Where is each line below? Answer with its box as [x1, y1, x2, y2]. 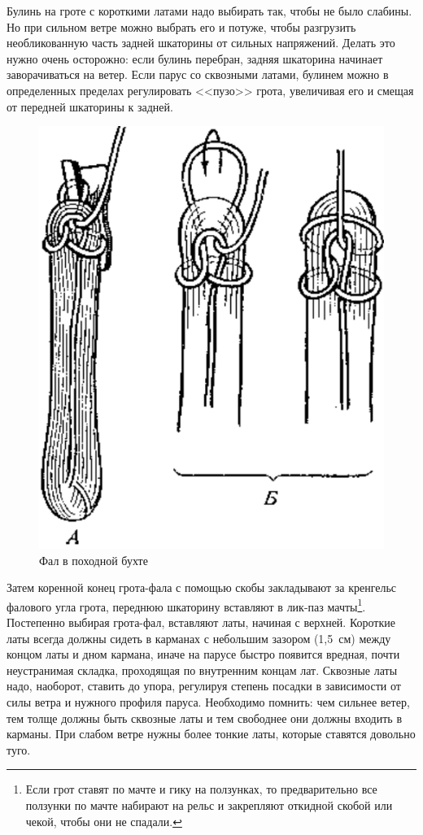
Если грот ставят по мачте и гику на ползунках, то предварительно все [25, 781, 377, 798]
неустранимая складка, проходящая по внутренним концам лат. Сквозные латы [7, 661, 398, 678]
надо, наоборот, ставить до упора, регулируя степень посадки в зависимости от [7, 677, 401, 694]
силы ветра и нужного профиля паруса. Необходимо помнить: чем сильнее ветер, [7, 693, 410, 710]
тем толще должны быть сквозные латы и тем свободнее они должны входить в [7, 709, 402, 726]
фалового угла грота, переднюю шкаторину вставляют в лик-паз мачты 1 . [7, 595, 366, 615]
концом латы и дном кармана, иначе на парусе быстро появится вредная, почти [7, 646, 400, 663]
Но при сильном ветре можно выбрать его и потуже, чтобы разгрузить [7, 18, 356, 35]
